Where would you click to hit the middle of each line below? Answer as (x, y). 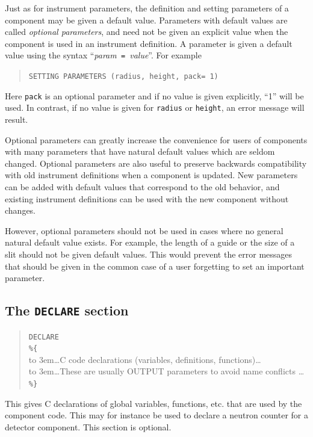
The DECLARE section (67, 310)
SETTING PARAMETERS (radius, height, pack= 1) (123, 77)
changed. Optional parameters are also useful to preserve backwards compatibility (156, 163)
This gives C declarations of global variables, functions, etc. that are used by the (153, 403)
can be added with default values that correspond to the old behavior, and (142, 186)
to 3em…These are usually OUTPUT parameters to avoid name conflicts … (166, 371)
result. (17, 119)
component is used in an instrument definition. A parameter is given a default (149, 43)
